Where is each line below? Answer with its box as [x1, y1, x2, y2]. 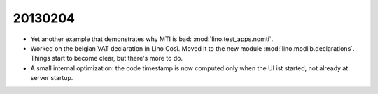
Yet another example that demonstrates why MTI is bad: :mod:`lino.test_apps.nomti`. [30, 35, 274, 43]
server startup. [30, 74, 73, 82]
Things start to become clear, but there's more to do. [30, 54, 183, 63]
